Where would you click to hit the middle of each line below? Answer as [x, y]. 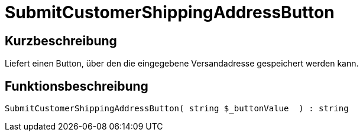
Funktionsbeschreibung [77, 86]
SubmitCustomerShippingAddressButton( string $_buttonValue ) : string [177, 109]
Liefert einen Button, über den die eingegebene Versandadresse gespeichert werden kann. [182, 64]
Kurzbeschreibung [61, 41]
